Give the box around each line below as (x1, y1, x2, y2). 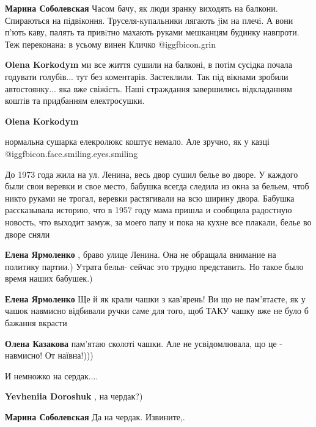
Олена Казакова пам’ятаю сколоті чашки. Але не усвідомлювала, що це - (5, 337, 282, 349)
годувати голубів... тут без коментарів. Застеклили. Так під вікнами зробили (5, 70, 288, 82)
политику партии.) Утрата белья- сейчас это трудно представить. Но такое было (5, 260, 304, 272)
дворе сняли (5, 227, 50, 240)
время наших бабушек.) (5, 272, 93, 285)
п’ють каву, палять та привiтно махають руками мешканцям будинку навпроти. (5, 26, 299, 38)
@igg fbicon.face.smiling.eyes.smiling (5, 147, 138, 159)
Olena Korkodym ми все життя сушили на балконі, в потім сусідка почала (5, 58, 292, 71)
